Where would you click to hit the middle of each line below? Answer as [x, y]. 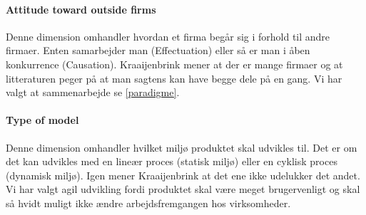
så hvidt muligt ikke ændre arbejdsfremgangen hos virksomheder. [148, 203]
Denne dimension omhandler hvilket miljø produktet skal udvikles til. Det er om [182, 147]
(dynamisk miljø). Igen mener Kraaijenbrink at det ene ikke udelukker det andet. [183, 175]
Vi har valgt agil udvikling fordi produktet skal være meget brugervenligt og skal [183, 189]
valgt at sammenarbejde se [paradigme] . [93, 92]
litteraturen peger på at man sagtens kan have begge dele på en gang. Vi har [174, 78]
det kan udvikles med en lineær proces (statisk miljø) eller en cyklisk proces [172, 161]
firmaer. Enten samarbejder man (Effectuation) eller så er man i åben [158, 50]
